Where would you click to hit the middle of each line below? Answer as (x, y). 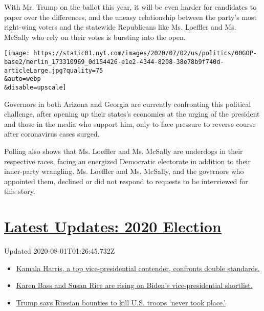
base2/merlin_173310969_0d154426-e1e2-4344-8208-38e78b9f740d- (114, 62)
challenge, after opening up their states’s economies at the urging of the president (132, 114)
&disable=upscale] (35, 87)
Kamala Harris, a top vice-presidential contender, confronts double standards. (138, 268)
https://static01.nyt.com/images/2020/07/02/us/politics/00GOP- (145, 53)
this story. (20, 191)
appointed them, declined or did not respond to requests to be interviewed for (126, 181)
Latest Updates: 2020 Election (113, 226)
